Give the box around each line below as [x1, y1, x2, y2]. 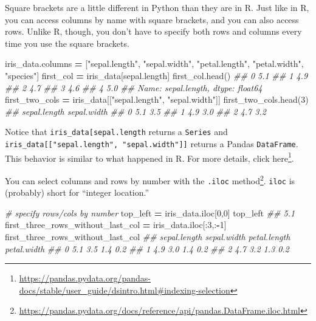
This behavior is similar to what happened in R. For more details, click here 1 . [5, 150, 294, 164]
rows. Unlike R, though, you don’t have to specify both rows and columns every [5, 25, 302, 38]
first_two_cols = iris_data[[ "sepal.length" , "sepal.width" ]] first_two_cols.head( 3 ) [5, 93, 309, 106]
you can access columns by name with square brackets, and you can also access [5, 13, 299, 26]
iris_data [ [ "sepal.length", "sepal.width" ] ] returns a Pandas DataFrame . [5, 137, 298, 150]
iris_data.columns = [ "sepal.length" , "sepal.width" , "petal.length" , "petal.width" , [5, 57, 304, 70]
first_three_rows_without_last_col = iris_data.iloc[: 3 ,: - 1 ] [5, 218, 227, 231]
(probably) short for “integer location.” [5, 186, 149, 199]
